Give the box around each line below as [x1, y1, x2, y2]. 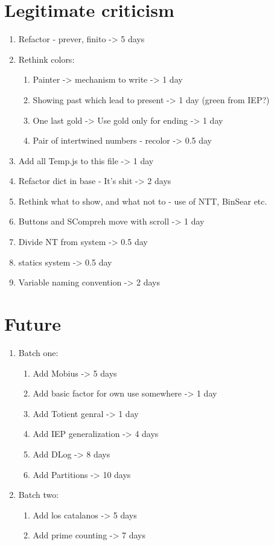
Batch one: [18, 346, 59, 359]
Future [4, 311, 61, 336]
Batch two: [18, 488, 59, 501]
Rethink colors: [18, 53, 75, 65]
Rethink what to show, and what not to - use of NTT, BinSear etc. [18, 194, 267, 207]
